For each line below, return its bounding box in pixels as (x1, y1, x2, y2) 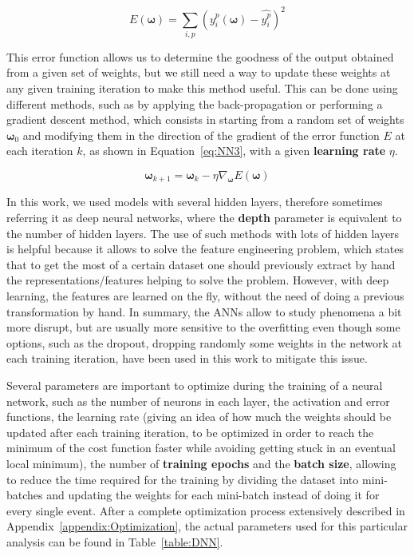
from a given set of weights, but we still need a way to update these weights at (6, 64, 391, 81)
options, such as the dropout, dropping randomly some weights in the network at (6, 334, 403, 351)
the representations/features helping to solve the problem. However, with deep (6, 272, 389, 288)
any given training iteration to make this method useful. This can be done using (6, 80, 398, 97)
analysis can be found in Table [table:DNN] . (6, 533, 223, 550)
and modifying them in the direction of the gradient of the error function (22, 126, 380, 143)
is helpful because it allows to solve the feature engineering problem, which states (6, 240, 404, 257)
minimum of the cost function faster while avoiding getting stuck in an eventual (6, 439, 396, 456)
